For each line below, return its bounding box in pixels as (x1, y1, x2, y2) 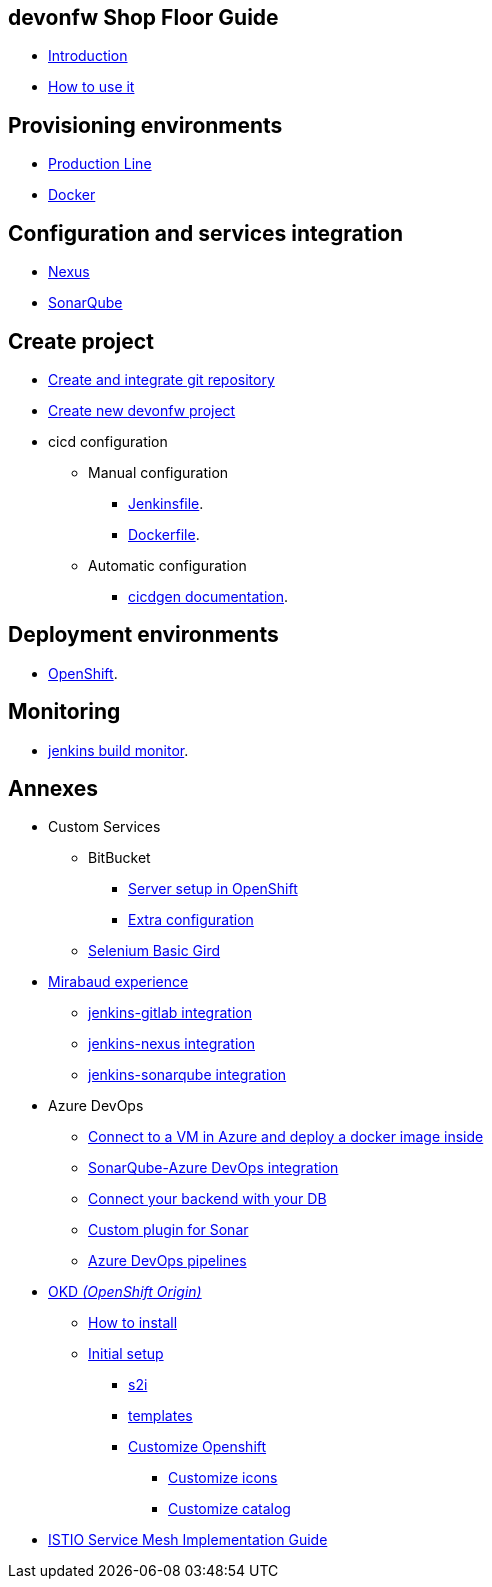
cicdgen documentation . (128, 587, 289, 605)
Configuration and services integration (8, 220, 404, 246)
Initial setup (88, 1345, 164, 1363)
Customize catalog (168, 1500, 291, 1518)
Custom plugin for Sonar (88, 1221, 249, 1239)
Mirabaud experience (48, 973, 189, 991)
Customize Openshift (128, 1438, 267, 1456)
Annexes (8, 776, 98, 802)
